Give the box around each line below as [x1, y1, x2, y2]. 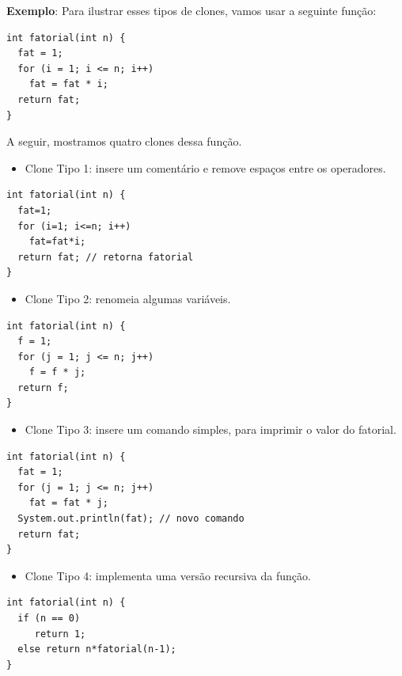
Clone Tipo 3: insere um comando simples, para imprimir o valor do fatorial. [25, 421, 396, 438]
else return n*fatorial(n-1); [17, 644, 176, 655]
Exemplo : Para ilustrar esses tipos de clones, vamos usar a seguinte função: [6, 2, 377, 18]
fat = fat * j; [28, 497, 108, 509]
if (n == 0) [17, 613, 81, 624]
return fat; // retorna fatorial [17, 251, 194, 263]
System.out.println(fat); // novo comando [17, 513, 245, 525]
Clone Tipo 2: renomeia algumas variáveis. [25, 290, 231, 306]
